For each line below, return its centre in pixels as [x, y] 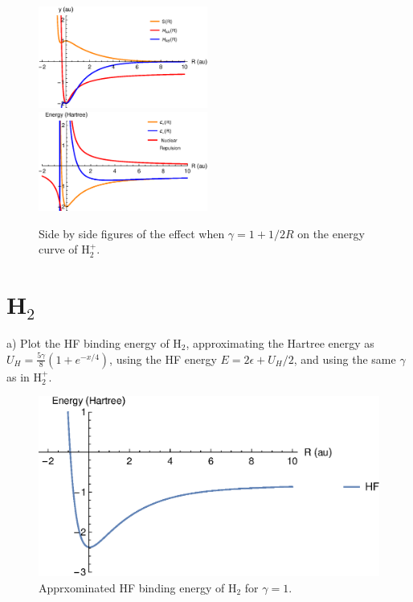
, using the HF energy [163, 359]
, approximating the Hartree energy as [280, 343]
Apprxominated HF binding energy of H [138, 587]
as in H [25, 376]
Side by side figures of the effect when [132, 233]
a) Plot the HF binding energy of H [94, 343]
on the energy [331, 233]
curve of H [64, 249]
